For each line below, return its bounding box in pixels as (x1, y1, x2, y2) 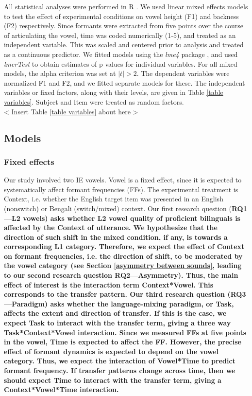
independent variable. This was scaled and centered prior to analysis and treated (4, 39, 244, 50)
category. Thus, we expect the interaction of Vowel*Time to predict (4, 356, 235, 366)
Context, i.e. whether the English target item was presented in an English (4, 194, 223, 204)
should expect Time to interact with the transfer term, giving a (4, 375, 221, 385)
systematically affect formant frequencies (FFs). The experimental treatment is (4, 184, 238, 194)
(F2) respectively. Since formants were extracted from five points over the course (4, 20, 244, 31)
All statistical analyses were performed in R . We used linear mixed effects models (4, 1, 248, 11)
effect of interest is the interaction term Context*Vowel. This (4, 279, 214, 289)
